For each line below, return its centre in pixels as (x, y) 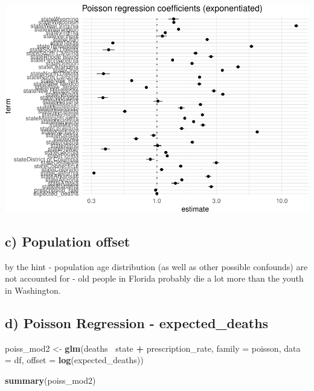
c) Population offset (68, 241)
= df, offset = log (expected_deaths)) (74, 360)
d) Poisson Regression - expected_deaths (137, 323)
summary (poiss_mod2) (50, 380)
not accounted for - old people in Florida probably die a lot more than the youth (154, 278)
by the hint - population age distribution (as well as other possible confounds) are (156, 266)
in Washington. (33, 290)
